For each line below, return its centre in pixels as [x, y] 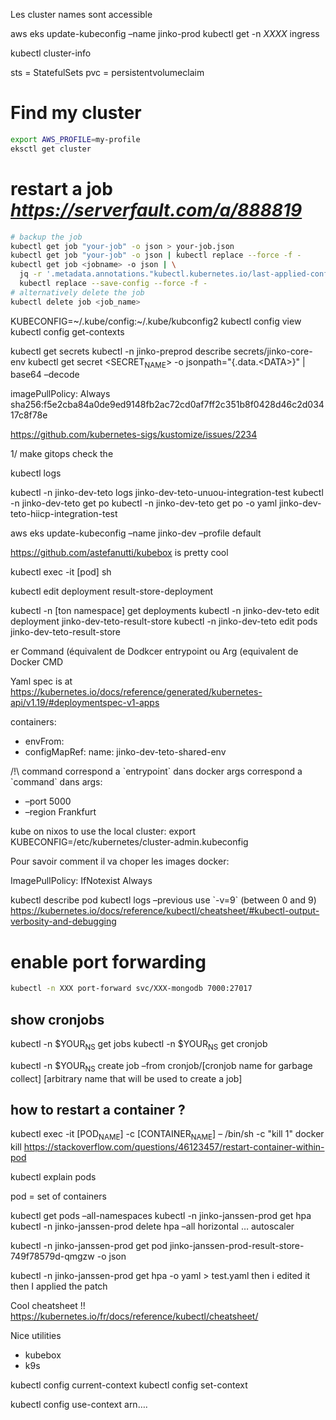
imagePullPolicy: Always [60, 394]
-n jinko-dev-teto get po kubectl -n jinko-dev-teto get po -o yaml [144, 503]
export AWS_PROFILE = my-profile [75, 139]
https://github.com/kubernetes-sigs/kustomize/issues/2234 [134, 435]
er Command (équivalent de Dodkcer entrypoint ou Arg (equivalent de [154, 651]
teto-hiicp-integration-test [64, 514]
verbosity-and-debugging [63, 921]
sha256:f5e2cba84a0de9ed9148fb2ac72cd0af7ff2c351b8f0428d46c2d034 [167, 405]
